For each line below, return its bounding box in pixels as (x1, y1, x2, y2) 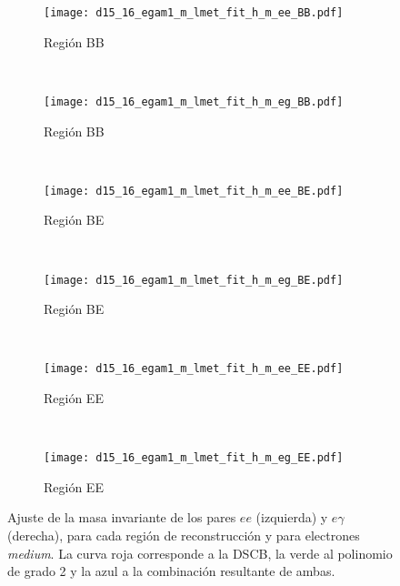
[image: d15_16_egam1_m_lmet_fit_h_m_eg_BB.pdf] (44, 95, 344, 108)
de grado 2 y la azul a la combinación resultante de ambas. (7, 561, 335, 581)
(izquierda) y (255, 508, 328, 527)
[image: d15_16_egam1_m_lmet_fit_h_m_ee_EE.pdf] (44, 362, 344, 376)
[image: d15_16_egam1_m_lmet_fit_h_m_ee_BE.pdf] (44, 184, 344, 197)
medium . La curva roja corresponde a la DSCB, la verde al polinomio (7, 543, 393, 562)
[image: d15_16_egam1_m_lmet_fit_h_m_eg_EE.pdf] (44, 451, 344, 465)
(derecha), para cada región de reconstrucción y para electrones (7, 526, 360, 545)
